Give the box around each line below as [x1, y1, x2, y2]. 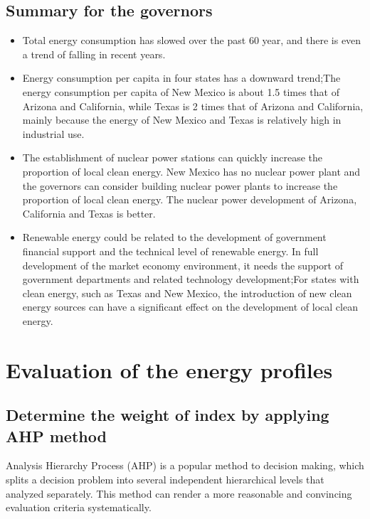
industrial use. [22, 126, 85, 141]
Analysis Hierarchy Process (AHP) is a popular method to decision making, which [6, 458, 364, 473]
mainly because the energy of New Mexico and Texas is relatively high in [22, 112, 342, 127]
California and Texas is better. [22, 205, 156, 220]
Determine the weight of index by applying [6, 404, 329, 426]
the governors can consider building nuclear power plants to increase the [22, 178, 338, 193]
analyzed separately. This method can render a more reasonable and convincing [6, 486, 352, 501]
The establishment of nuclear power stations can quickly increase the [22, 150, 323, 165]
